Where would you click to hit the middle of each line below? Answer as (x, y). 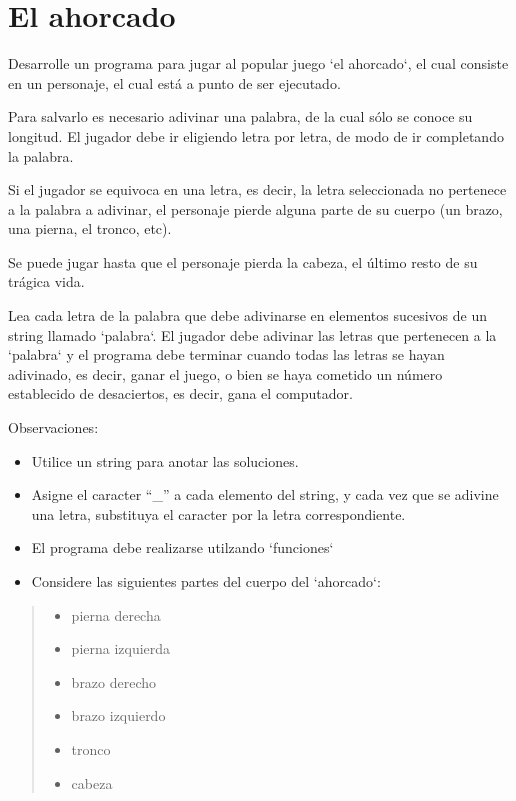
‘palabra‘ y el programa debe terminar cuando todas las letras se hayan (226, 354)
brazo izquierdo (118, 715)
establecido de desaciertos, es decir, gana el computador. (180, 393)
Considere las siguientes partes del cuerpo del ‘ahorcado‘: (206, 581)
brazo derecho (114, 681)
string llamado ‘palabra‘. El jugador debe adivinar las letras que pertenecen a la (252, 334)
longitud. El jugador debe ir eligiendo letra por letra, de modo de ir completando (256, 135)
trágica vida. (46, 281)
